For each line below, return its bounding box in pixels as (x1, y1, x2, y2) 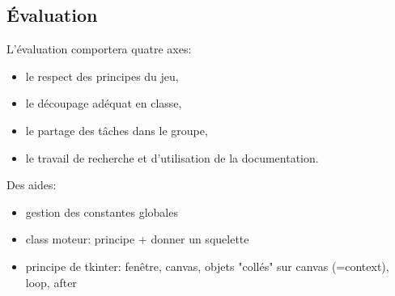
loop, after (25, 273, 77, 290)
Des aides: (6, 176, 57, 193)
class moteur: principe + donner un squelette (25, 230, 249, 247)
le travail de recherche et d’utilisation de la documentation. (25, 149, 319, 166)
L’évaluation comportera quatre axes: (6, 40, 192, 57)
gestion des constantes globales (25, 203, 178, 220)
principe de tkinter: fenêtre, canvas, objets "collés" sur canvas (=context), (25, 257, 389, 274)
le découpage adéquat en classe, (25, 95, 182, 112)
